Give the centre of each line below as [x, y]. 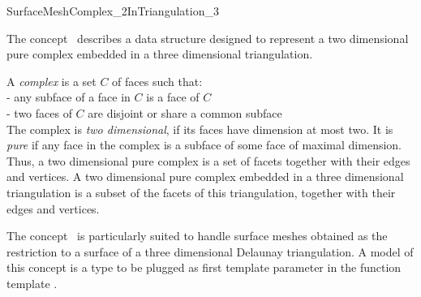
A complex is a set [52, 81]
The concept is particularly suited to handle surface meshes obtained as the [197, 236]
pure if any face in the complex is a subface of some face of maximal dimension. [204, 145]
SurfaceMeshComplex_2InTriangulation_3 [113, 11]
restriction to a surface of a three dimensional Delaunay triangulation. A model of [210, 251]
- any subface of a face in [69, 97]
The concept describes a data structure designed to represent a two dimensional [208, 38]
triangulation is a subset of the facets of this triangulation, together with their [201, 192]
